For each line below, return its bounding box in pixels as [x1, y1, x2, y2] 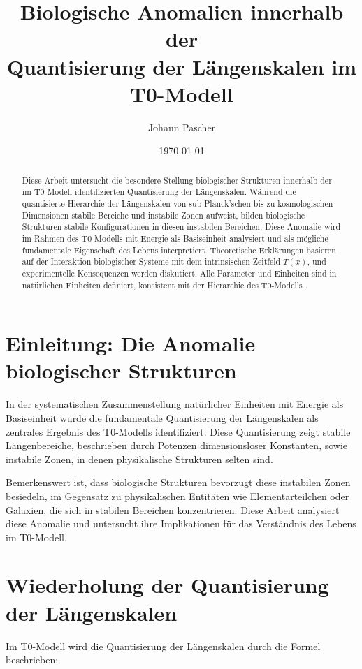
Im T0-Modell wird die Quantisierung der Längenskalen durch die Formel [6, 638, 321, 653]
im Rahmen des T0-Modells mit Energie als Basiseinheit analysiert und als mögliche [22, 232, 328, 244]
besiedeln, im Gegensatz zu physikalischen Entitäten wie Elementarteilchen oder [6, 488, 349, 503]
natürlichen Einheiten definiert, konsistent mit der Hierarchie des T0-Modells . [22, 279, 307, 291]
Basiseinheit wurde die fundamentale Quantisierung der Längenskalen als [6, 410, 319, 425]
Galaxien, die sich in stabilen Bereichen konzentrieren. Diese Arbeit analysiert [6, 502, 340, 517]
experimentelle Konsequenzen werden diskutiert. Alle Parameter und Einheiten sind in [22, 267, 337, 279]
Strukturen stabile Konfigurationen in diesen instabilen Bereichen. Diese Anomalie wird [22, 221, 341, 233]
